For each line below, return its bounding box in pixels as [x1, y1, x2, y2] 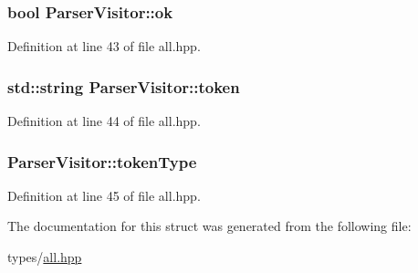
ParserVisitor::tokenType [7, 150, 197, 173]
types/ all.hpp [7, 247, 82, 267]
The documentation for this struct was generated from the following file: [7, 216, 412, 236]
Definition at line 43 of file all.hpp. [7, 37, 201, 56]
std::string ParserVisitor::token [7, 75, 240, 98]
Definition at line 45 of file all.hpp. [7, 185, 201, 205]
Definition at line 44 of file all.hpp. [7, 111, 201, 131]
